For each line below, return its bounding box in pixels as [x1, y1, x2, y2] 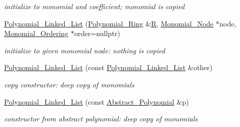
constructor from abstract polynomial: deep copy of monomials [4, 113, 198, 124]
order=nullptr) [74, 28, 120, 39]
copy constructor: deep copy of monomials [4, 79, 135, 89]
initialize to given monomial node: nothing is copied [4, 45, 165, 55]
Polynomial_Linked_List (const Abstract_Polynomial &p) [4, 96, 189, 107]
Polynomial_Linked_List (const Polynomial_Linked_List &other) [4, 62, 213, 73]
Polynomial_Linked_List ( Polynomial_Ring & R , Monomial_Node [4, 18, 214, 28]
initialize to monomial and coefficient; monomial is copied [4, 1, 185, 11]
